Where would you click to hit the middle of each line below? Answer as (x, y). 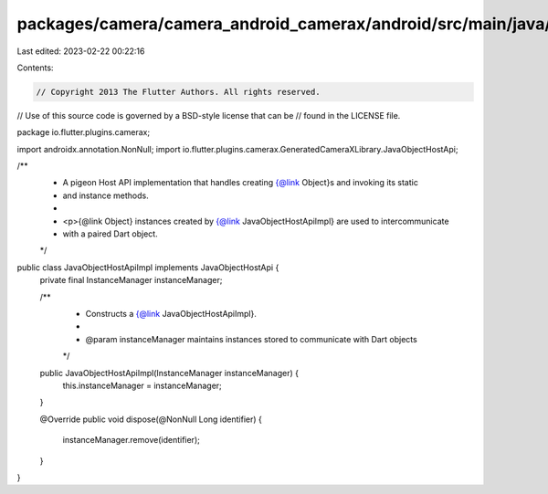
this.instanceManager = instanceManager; (142, 385)
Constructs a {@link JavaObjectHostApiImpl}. (171, 313)
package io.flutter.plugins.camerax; (84, 132)
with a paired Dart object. (111, 234)
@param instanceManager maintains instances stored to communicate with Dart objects (251, 339)
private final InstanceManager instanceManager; (131, 280)
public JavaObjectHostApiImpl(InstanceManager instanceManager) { (169, 373)
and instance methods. (106, 195)
